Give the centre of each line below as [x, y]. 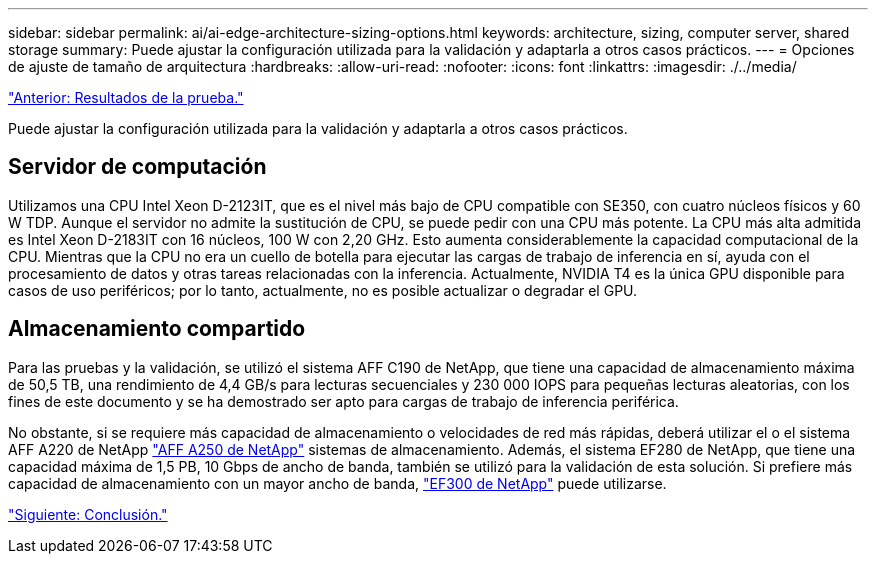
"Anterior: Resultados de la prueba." [126, 97]
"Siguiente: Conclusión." [88, 514]
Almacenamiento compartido [157, 329]
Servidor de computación [137, 167]
